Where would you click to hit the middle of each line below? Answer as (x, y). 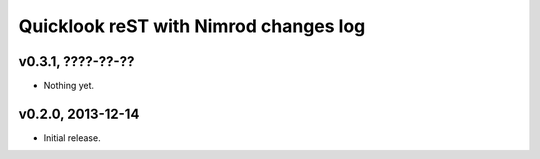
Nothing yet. (69, 86)
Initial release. (72, 137)
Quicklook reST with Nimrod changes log (192, 26)
